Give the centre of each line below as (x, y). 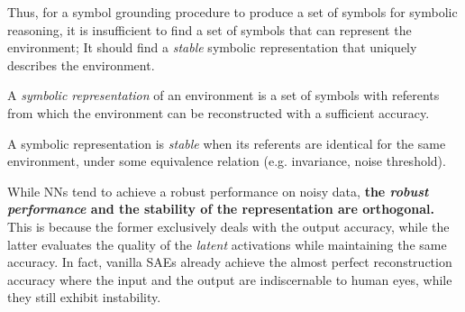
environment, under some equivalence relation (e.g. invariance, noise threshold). (227, 161)
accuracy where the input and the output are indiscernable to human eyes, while (230, 279)
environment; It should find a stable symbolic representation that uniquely (212, 47)
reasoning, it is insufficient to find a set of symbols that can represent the (210, 29)
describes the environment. (81, 64)
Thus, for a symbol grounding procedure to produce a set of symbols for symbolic (232, 12)
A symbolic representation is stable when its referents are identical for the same (227, 143)
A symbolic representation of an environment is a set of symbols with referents (223, 95)
